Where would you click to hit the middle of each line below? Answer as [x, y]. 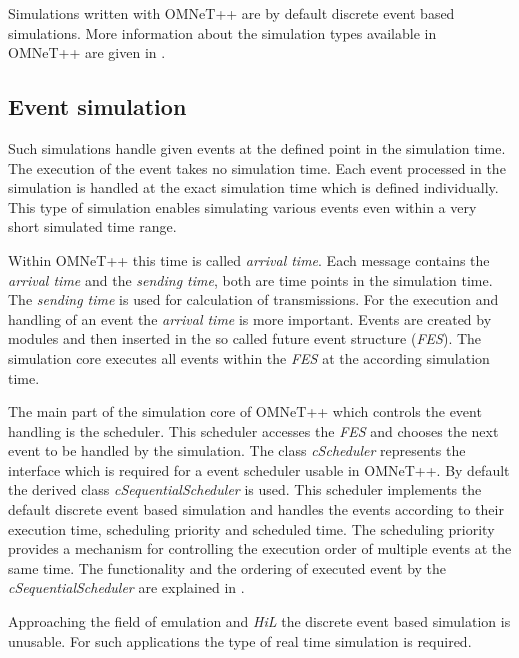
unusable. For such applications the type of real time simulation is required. [240, 640]
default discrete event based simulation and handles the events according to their [256, 509]
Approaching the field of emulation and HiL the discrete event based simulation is [259, 621]
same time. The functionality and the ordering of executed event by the [227, 567]
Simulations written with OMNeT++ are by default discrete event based [231, 13]
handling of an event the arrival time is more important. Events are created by [250, 318]
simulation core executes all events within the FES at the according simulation [249, 357]
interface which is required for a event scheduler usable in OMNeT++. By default [259, 469]
